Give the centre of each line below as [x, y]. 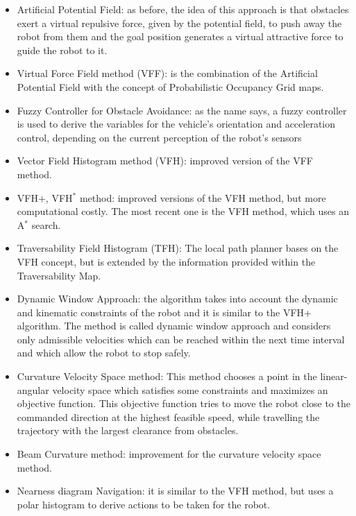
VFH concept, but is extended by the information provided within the [166, 261]
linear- [334, 376]
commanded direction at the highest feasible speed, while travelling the [168, 416]
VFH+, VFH [45, 197]
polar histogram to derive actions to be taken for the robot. [144, 504]
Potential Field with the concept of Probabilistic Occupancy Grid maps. [170, 86]
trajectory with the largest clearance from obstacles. [128, 430]
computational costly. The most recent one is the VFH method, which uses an [183, 211]
